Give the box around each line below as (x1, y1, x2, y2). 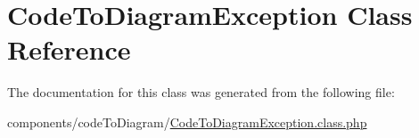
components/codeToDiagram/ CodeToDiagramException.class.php (7, 112, 367, 131)
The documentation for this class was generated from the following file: (7, 83, 395, 101)
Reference (7, 31, 131, 68)
